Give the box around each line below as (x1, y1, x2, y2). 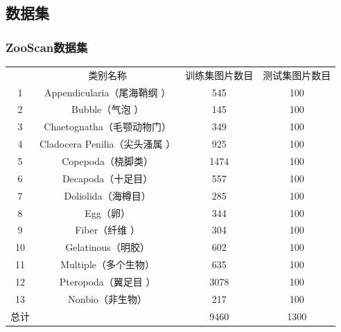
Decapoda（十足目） (62, 171, 153, 185)
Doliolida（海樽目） (64, 188, 151, 202)
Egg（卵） (85, 205, 130, 220)
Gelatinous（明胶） (65, 240, 150, 254)
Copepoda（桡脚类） (62, 153, 154, 168)
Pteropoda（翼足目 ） (59, 274, 156, 288)
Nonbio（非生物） (68, 291, 147, 306)
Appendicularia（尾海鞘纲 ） (44, 85, 171, 99)
